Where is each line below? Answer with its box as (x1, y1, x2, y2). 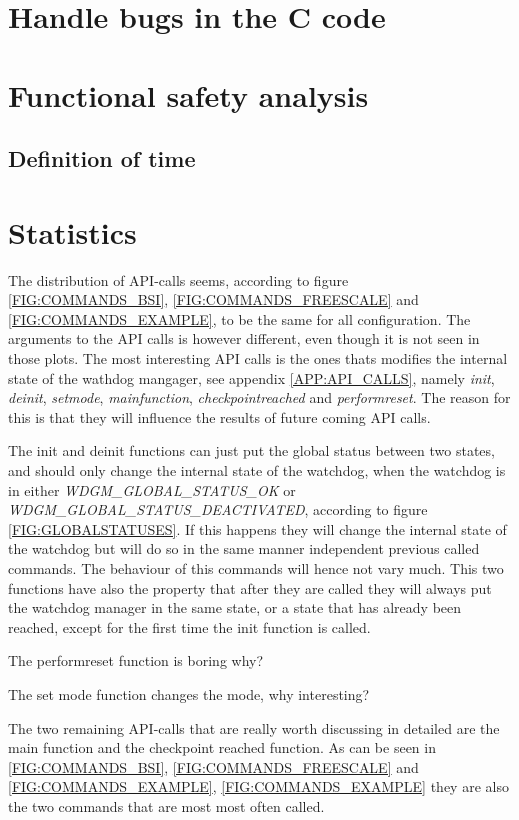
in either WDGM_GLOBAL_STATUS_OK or (8, 479, 296, 500)
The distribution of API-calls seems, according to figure (8, 269, 349, 290)
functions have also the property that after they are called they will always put (8, 577, 492, 598)
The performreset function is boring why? (8, 650, 264, 671)
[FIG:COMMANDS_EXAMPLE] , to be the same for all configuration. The (8, 308, 471, 329)
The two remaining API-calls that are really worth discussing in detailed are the (8, 717, 500, 738)
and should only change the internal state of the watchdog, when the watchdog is (8, 460, 506, 480)
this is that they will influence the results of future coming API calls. (8, 406, 431, 427)
